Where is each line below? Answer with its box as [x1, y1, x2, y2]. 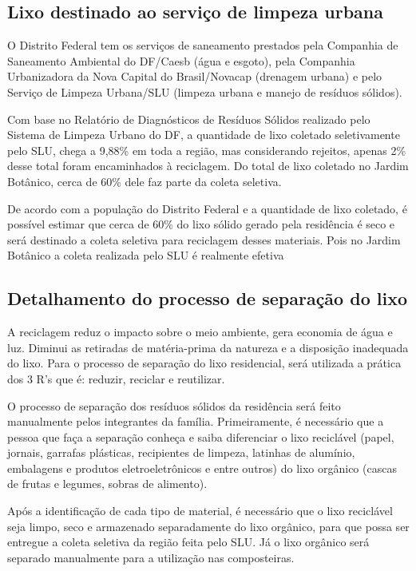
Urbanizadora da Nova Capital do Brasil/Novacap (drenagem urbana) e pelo [7, 68, 382, 85]
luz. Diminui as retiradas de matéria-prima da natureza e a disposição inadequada [7, 339, 409, 355]
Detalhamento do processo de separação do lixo [7, 286, 407, 311]
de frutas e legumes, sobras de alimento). [7, 475, 208, 492]
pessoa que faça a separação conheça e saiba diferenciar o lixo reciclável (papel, [7, 428, 394, 445]
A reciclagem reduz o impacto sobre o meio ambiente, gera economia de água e [7, 323, 393, 340]
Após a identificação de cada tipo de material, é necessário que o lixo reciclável [7, 502, 393, 519]
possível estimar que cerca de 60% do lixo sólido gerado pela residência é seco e [7, 216, 395, 232]
